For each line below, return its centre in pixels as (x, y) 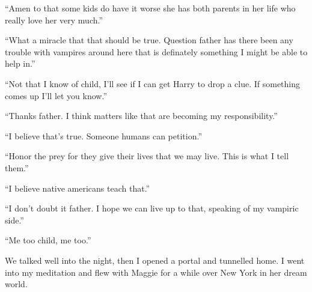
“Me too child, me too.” (48, 240)
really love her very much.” (54, 20)
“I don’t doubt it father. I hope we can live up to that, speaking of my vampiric (152, 208)
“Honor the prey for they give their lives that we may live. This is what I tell (147, 156)
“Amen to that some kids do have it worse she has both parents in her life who (150, 8)
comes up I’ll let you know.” (56, 95)
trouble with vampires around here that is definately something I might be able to (156, 51)
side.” (14, 220)
